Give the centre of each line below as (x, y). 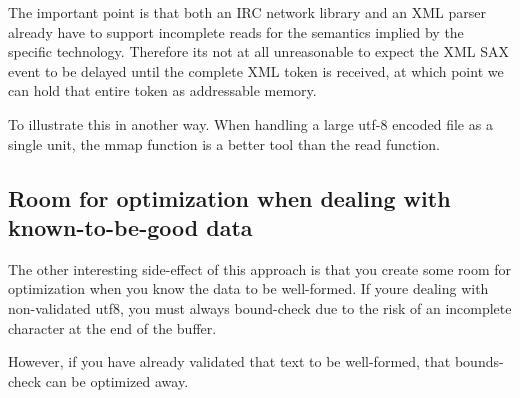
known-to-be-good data (130, 226)
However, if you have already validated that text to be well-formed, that (229, 361)
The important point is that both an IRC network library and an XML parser (247, 12)
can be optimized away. (117, 380)
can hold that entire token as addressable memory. (162, 90)
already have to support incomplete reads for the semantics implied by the (236, 31)
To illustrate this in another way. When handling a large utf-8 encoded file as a (250, 123)
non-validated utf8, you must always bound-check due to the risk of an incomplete (260, 307)
